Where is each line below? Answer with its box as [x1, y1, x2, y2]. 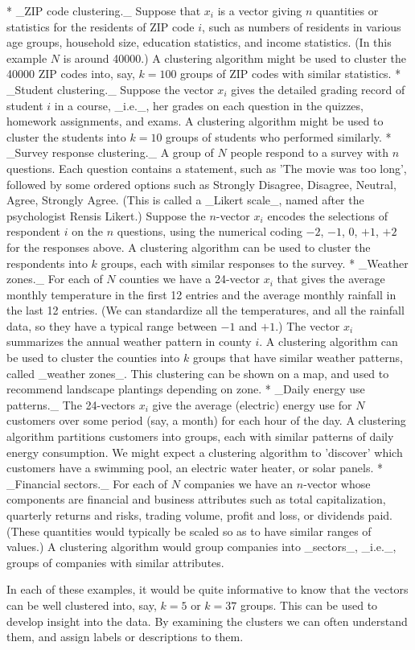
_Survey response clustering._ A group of [6, 144, 214, 161]
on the [72, 223, 104, 240]
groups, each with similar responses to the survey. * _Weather [101, 254, 409, 271]
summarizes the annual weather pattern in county [6, 333, 252, 350]
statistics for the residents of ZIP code [6, 18, 195, 35]
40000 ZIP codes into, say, [6, 65, 135, 82]
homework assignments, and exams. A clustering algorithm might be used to [6, 113, 384, 130]
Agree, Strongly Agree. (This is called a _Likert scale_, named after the [6, 191, 364, 208]
